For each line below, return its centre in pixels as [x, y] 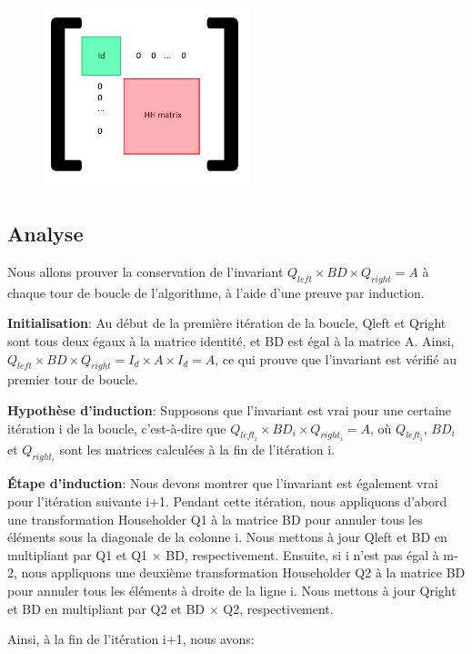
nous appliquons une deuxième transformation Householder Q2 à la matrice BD [243, 572]
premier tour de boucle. [73, 379]
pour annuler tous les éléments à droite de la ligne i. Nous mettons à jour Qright [232, 591]
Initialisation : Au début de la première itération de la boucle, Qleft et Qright [227, 323]
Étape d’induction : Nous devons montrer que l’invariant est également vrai [223, 483]
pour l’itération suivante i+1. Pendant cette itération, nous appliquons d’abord [227, 501]
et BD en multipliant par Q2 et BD [106, 608]
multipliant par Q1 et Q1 [78, 554]
